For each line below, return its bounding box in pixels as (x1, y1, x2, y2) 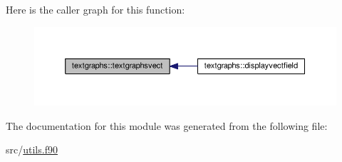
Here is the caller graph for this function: (6, 2, 185, 16)
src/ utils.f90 (6, 142, 58, 157)
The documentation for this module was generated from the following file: (6, 118, 328, 133)
